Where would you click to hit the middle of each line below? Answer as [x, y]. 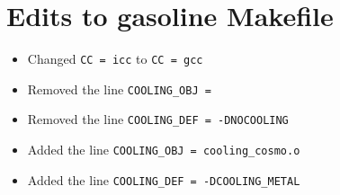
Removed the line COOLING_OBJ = [119, 89]
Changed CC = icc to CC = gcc [115, 59]
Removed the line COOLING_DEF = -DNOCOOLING [158, 119]
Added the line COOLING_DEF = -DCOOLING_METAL [164, 179]
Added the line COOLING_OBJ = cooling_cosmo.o [164, 150]
